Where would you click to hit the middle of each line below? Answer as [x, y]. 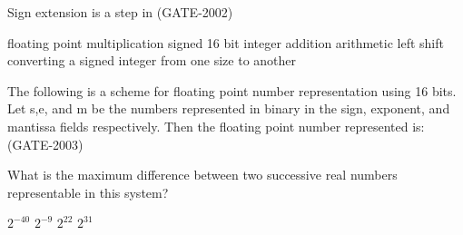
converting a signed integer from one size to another [152, 60]
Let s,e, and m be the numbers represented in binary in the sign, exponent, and [229, 108]
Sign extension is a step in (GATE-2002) [120, 12]
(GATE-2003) [45, 144]
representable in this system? [88, 192]
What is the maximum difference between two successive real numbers [202, 175]
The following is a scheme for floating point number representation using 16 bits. [232, 90]
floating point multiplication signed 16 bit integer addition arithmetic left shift [226, 42]
